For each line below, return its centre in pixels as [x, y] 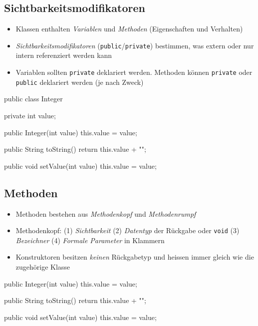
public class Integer [33, 99]
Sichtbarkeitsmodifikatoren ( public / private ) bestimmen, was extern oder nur [135, 45]
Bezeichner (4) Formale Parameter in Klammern [90, 240]
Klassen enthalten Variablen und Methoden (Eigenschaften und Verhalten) [129, 29]
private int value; [30, 115]
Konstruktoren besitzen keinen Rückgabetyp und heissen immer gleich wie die [135, 257]
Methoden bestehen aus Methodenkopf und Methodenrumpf [106, 213]
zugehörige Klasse [43, 266]
